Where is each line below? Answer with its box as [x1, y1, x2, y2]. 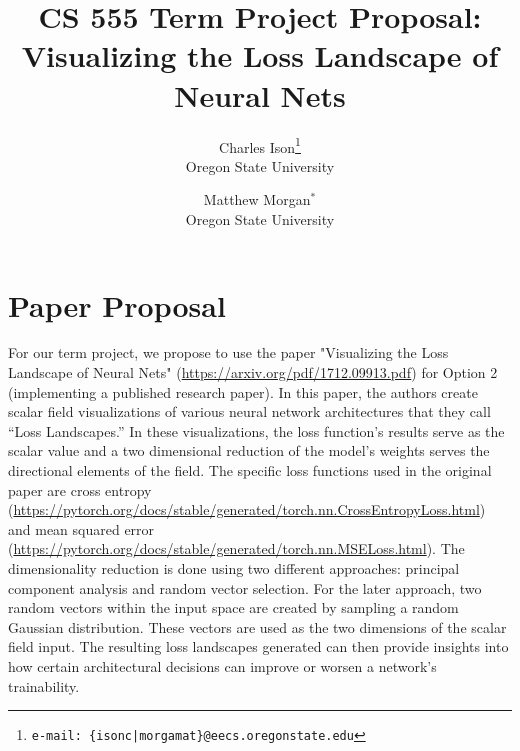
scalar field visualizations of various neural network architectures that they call [8, 401, 491, 422]
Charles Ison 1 [219, 133, 301, 157]
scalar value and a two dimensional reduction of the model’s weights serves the [8, 440, 490, 461]
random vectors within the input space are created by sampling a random [8, 597, 459, 618]
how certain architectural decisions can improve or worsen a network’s [8, 655, 437, 676]
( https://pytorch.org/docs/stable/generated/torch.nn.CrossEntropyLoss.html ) [8, 499, 486, 520]
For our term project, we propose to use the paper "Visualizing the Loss [8, 342, 449, 363]
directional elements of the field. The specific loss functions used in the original [8, 460, 492, 481]
